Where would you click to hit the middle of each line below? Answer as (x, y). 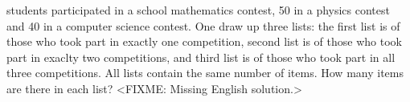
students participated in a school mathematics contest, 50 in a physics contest (198, 10)
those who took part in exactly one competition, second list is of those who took (204, 41)
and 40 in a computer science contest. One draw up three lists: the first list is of (203, 25)
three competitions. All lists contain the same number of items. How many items (205, 73)
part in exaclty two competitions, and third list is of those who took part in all (201, 57)
